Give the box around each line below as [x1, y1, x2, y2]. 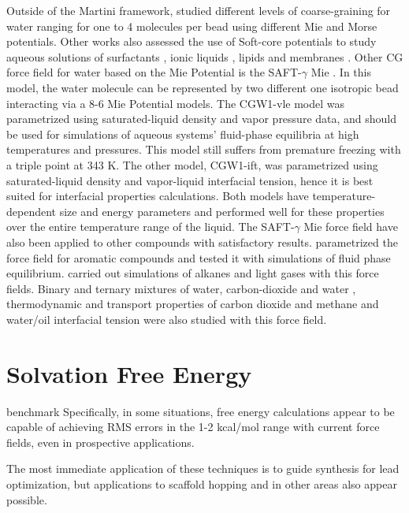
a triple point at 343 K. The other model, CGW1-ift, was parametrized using [6, 156, 378, 173]
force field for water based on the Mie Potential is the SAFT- [6, 64, 302, 80]
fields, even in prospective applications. [6, 433, 195, 450]
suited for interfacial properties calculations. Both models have [6, 188, 309, 204]
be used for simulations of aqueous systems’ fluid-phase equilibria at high [6, 125, 359, 142]
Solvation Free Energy [6, 357, 252, 389]
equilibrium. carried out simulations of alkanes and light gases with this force [6, 265, 379, 281]
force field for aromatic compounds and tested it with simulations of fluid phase [6, 249, 391, 266]
